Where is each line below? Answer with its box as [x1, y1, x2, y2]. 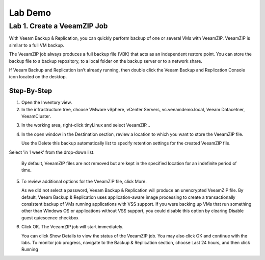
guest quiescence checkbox [21, 214, 79, 220]
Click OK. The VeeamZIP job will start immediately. [21, 224, 124, 230]
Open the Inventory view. [21, 99, 72, 105]
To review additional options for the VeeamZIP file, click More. [21, 178, 147, 184]
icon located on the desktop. [9, 74, 67, 80]
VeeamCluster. [21, 113, 51, 119]
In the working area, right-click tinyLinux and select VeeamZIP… [21, 122, 151, 128]
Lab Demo [9, 7, 51, 18]
